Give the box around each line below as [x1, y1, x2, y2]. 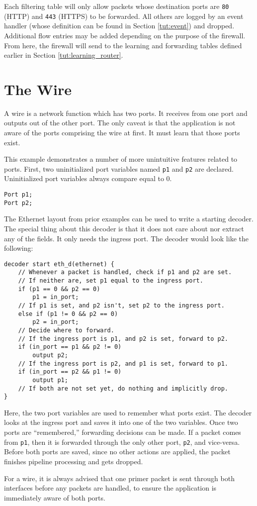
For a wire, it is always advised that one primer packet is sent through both [4, 473, 235, 483]
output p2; [32, 351, 68, 359]
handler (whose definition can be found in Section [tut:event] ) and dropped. [4, 20, 235, 31]
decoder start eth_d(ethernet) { [4, 260, 114, 268]
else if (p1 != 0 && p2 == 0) [18, 310, 118, 317]
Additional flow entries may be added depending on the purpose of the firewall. [4, 30, 246, 40]
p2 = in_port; [32, 318, 79, 326]
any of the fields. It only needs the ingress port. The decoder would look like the [4, 233, 249, 243]
